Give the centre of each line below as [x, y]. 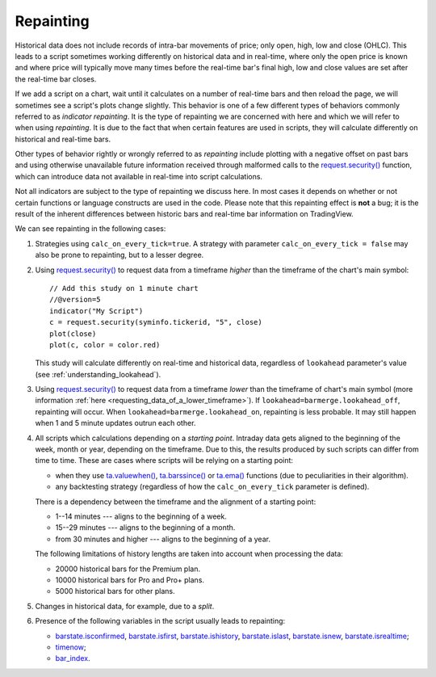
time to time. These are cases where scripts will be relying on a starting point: [164, 460]
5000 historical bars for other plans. [115, 591]
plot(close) [73, 334]
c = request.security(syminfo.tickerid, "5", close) [156, 322]
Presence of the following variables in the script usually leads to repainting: [160, 621]
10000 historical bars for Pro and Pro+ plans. [130, 580]
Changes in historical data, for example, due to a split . [125, 606]
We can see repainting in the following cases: [90, 229]
